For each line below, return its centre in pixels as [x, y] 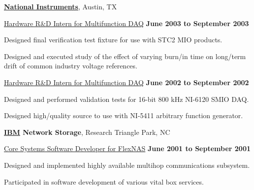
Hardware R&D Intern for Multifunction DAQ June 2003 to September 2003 [127, 23]
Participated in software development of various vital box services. [104, 181]
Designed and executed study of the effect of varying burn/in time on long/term [125, 56]
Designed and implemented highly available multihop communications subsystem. [127, 165]
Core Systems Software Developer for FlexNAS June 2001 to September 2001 [127, 148]
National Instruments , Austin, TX [61, 6]
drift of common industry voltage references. [71, 66]
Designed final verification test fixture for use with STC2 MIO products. [113, 40]
